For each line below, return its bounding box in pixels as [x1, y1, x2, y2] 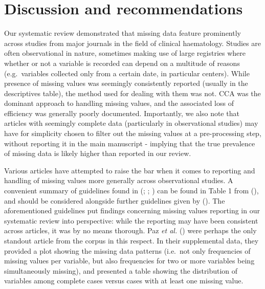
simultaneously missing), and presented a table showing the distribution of [4, 265, 238, 276]
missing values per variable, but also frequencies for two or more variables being [4, 255, 255, 266]
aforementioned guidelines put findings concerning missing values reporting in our [4, 205, 260, 216]
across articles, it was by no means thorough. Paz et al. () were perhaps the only [4, 225, 257, 236]
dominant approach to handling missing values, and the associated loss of [4, 98, 234, 108]
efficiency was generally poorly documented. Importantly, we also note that [4, 107, 239, 118]
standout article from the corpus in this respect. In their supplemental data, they [4, 235, 259, 246]
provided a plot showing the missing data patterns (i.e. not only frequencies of [4, 245, 251, 256]
